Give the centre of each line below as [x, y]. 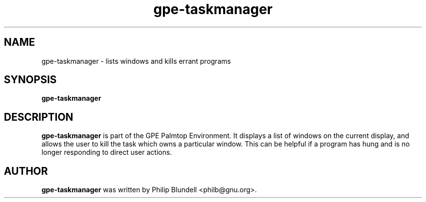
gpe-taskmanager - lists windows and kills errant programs [136, 61]
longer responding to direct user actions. [107, 152]
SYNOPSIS [30, 80]
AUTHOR [26, 171]
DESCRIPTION [39, 117]
